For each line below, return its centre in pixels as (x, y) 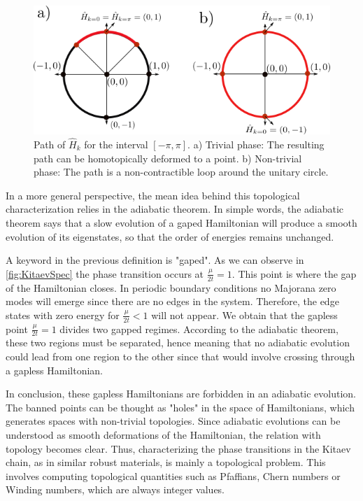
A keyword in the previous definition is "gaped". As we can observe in (155, 260)
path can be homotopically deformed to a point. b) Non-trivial (168, 158)
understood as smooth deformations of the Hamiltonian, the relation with (163, 434)
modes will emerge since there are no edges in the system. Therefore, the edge (172, 301)
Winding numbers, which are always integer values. (115, 489)
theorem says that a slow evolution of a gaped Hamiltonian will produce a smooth (181, 222)
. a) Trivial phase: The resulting (256, 144)
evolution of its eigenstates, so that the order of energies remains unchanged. (170, 236)
